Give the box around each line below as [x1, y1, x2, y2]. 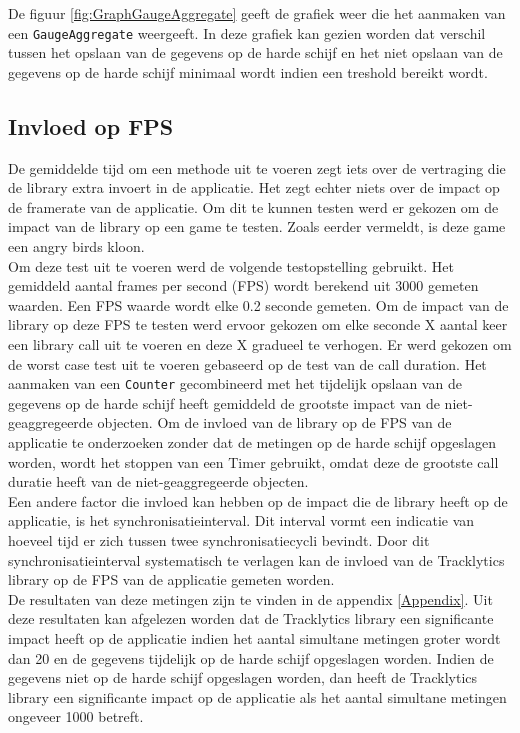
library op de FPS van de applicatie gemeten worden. [8, 569, 335, 590]
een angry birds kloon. [8, 236, 145, 257]
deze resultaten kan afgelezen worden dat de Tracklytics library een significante [8, 608, 494, 629]
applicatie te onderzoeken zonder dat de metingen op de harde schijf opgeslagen [8, 432, 496, 453]
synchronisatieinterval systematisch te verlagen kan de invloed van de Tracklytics [8, 549, 505, 570]
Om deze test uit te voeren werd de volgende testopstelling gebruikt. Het [8, 255, 454, 276]
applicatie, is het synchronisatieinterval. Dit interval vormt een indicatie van [8, 510, 475, 531]
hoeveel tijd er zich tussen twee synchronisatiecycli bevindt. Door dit [8, 529, 430, 550]
